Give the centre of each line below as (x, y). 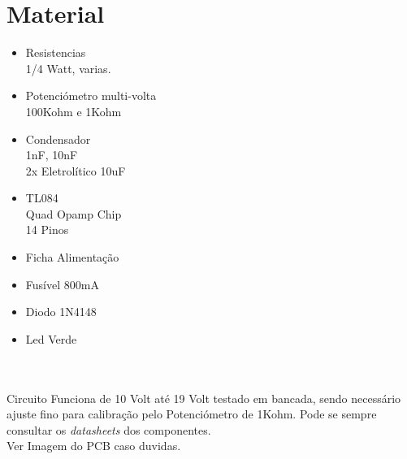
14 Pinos (47, 229)
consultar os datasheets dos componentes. (109, 429)
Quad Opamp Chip (74, 213)
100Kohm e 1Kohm (74, 111)
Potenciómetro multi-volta (91, 95)
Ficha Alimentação (72, 257)
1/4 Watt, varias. (68, 68)
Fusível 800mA (62, 284)
